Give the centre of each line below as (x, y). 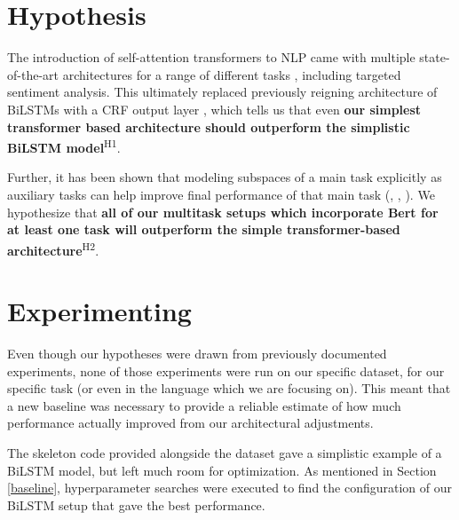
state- (435, 57)
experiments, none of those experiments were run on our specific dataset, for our (226, 370)
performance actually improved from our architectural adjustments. (190, 423)
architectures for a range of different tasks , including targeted (232, 74)
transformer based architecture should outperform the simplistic (209, 126)
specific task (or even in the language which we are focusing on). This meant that (229, 388)
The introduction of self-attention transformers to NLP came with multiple (211, 57)
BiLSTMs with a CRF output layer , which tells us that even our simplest (214, 109)
